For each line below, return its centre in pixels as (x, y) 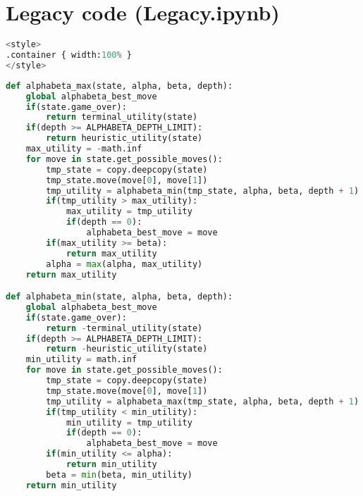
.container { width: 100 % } (69, 55)
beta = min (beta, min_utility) (119, 475)
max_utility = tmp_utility (129, 212)
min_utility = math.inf (81, 360)
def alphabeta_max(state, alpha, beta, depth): (119, 86)
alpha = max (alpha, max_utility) (124, 264)
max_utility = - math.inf (84, 149)
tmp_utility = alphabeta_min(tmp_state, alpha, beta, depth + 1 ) (203, 191)
